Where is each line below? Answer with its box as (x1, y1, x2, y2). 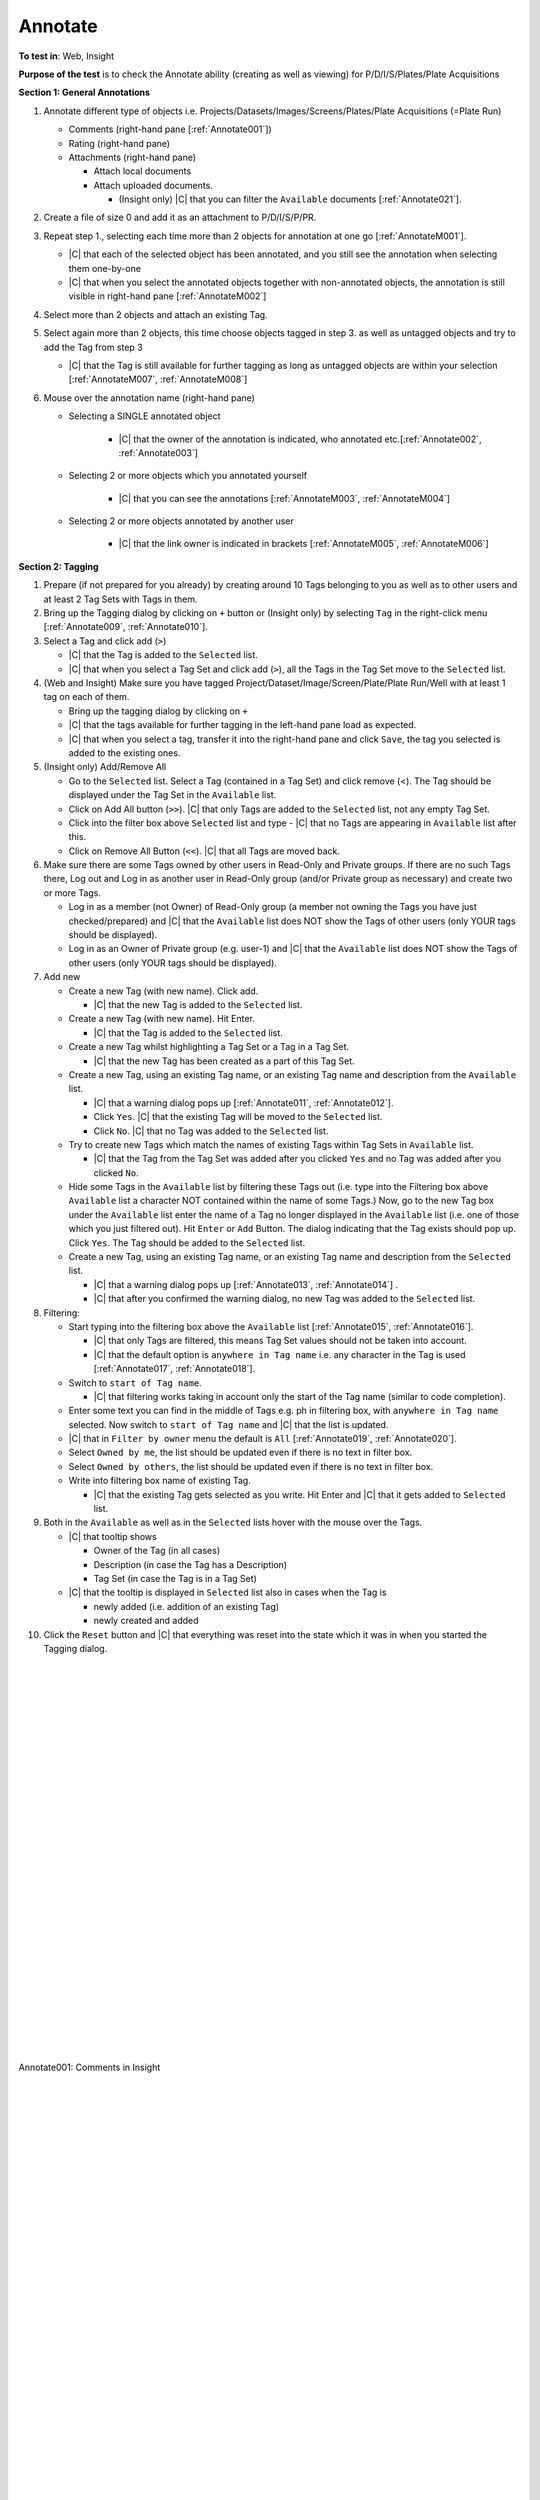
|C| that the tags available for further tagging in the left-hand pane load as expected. (68, 719, 417, 731)
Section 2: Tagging (18, 560, 99, 572)
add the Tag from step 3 (43, 341, 144, 353)
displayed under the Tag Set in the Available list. (68, 789, 277, 801)
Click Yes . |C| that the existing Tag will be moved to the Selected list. (93, 1111, 383, 1123)
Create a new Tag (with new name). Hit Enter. (68, 1013, 255, 1025)
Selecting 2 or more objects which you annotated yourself (68, 470, 308, 482)
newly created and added (93, 1615, 199, 1627)
